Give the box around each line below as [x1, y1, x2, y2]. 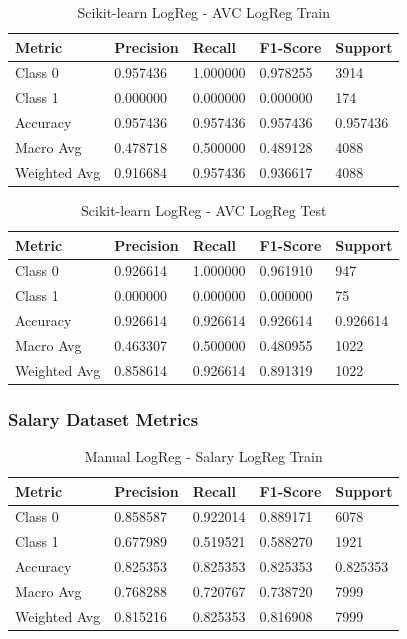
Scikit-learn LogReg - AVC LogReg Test [81, 199, 327, 220]
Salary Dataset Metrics [8, 406, 199, 431]
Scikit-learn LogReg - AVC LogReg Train [77, 2, 330, 22]
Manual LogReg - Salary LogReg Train [84, 446, 323, 467]
